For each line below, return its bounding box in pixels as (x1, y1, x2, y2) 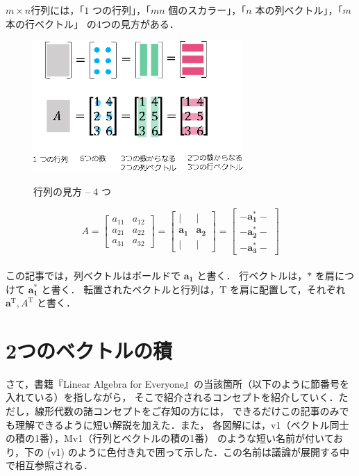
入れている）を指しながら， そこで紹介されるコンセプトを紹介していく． (6, 390, 339, 404)
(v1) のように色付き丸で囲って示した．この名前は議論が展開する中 (47, 444, 349, 459)
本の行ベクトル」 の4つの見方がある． (6, 16, 179, 31)
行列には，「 (31, 3, 85, 17)
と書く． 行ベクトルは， (197, 268, 308, 282)
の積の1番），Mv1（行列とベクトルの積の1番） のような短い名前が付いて (6, 431, 334, 445)
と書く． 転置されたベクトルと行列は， (41, 281, 220, 296)
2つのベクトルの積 (6, 336, 173, 364)
